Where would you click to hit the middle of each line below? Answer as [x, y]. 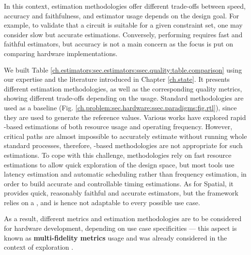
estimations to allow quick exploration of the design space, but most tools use [119, 164]
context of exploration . [39, 247]
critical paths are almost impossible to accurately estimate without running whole [125, 136]
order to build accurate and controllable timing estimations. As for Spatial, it [119, 183]
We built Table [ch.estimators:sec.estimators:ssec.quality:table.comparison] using [123, 69]
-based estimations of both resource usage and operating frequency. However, [118, 127]
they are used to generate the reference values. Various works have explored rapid [125, 117]
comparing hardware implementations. [61, 53]
